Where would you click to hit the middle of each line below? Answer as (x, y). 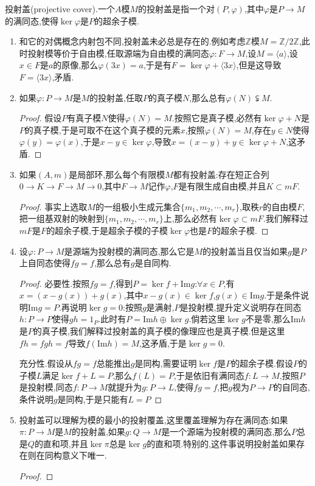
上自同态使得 (45, 263)
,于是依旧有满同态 (209, 375)
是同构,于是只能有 (93, 399)
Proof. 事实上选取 (53, 206)
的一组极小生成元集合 (138, 206)
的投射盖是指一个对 (177, 9)
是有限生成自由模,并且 (222, 186)
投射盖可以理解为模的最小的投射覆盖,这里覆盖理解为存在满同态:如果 (154, 419)
